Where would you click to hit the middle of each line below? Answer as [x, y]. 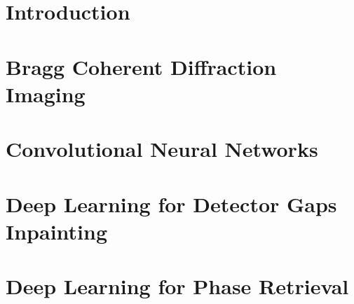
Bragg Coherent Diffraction [141, 66]
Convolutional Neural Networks [162, 149]
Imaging [46, 94]
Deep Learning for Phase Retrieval [177, 286]
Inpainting [57, 231]
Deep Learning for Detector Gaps [171, 203]
